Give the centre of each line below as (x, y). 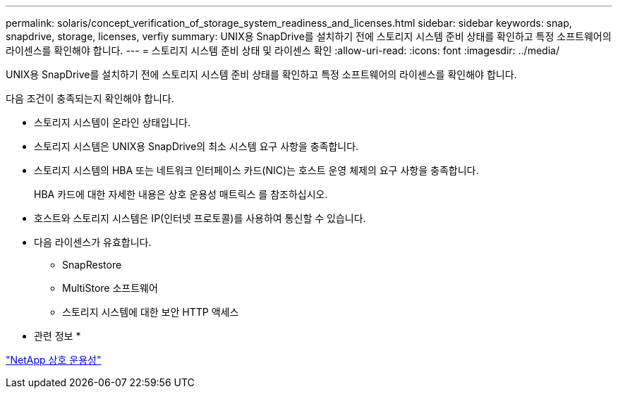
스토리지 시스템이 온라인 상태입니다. (112, 122)
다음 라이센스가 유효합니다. (93, 242)
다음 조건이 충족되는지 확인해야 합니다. (90, 98)
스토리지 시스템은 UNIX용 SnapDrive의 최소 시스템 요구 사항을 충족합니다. (196, 146)
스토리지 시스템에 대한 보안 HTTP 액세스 (151, 312)
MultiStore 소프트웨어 (110, 288)
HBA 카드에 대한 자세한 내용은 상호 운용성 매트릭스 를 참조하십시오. (181, 194)
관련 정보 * (57, 336)
